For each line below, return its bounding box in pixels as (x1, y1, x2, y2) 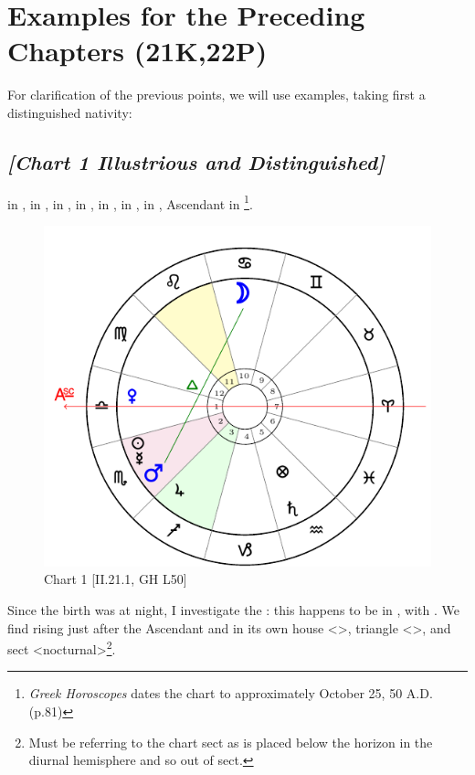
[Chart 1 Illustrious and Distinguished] (7, 147, 385, 175)
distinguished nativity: (7, 102, 132, 122)
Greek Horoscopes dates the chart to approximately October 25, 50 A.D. (28, 684, 433, 703)
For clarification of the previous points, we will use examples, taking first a (7, 85, 426, 104)
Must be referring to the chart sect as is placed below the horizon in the (28, 732, 433, 751)
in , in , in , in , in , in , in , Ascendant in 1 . (7, 191, 253, 213)
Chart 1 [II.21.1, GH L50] (44, 569, 187, 589)
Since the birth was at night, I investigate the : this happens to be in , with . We (7, 600, 460, 620)
